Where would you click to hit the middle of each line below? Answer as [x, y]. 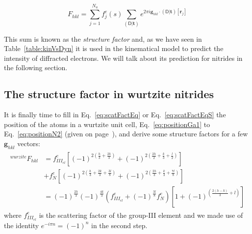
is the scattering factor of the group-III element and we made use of [141, 215]
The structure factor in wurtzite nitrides [109, 94]
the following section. [36, 67]
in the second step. [119, 225]
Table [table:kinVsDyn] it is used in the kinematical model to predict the [114, 48]
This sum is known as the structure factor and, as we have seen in [103, 39]
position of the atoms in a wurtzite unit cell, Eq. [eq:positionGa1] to [107, 124]
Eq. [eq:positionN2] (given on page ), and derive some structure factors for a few [126, 134]
